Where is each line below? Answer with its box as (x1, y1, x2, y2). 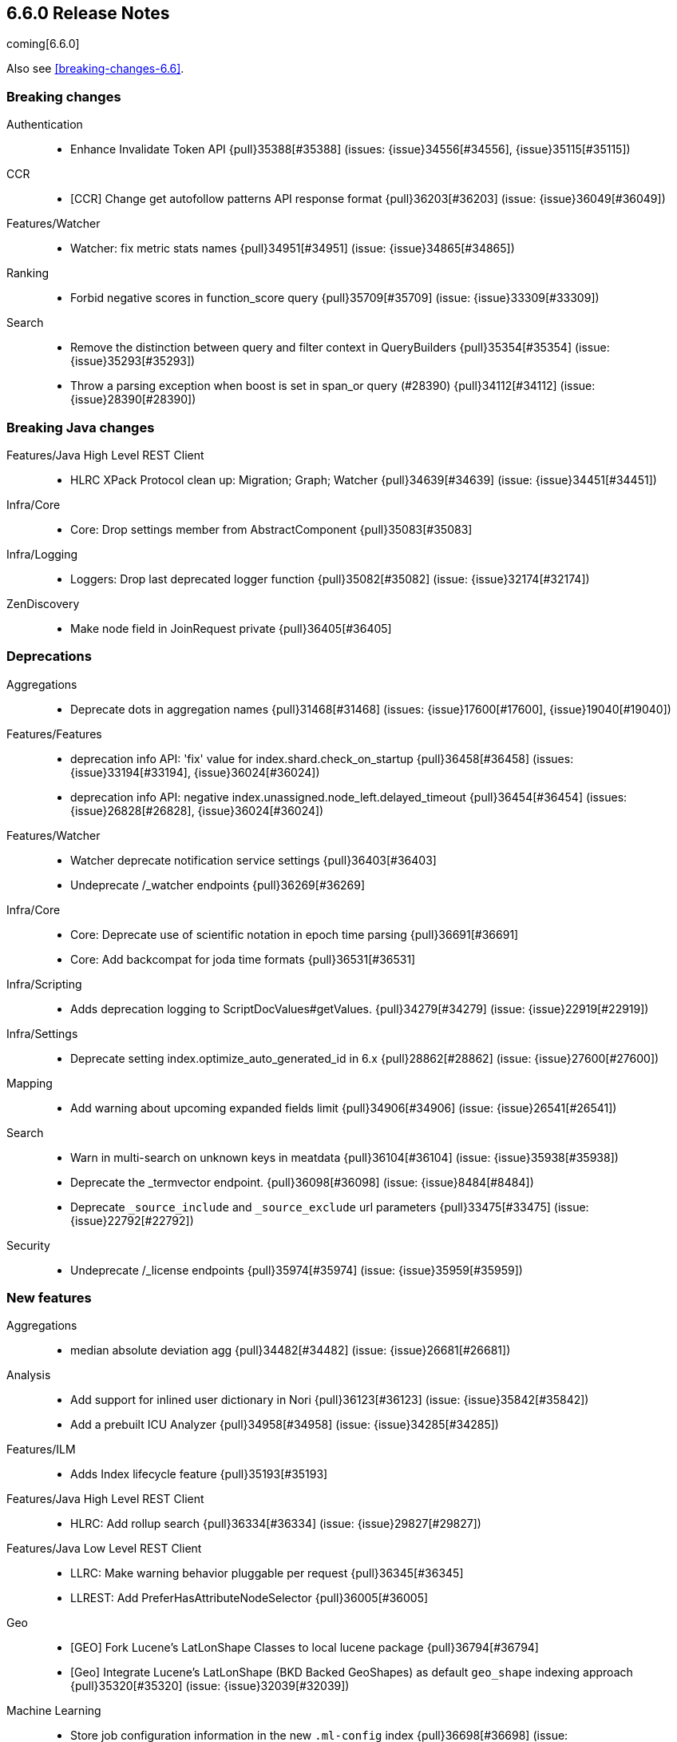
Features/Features (6, 726, 102, 741)
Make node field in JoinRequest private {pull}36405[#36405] (70, 621, 392, 635)
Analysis (6, 1368, 51, 1382)
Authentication (6, 117, 83, 132)
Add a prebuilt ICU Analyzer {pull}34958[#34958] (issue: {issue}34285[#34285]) (70, 1418, 499, 1432)
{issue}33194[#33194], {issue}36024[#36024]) (70, 765, 320, 779)
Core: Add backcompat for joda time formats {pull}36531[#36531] (70, 952, 416, 966)
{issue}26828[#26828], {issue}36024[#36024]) (70, 803, 324, 817)
